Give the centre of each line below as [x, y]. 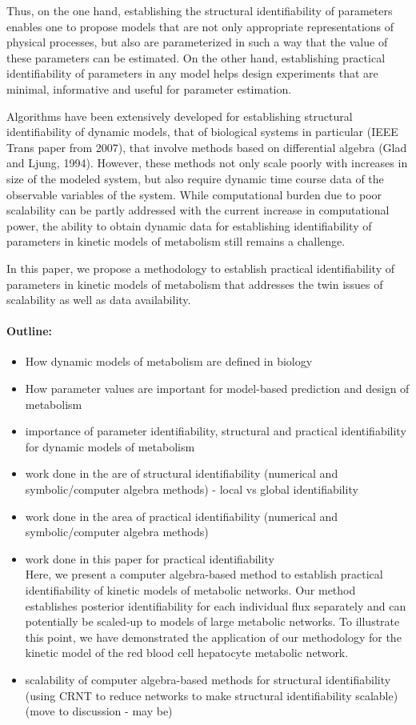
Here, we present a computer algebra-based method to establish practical [204, 574]
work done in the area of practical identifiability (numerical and [182, 516]
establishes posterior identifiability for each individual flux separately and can [216, 605]
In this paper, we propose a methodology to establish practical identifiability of [201, 268]
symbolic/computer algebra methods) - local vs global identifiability [192, 489]
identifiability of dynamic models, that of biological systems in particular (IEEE [202, 132]
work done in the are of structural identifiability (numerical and [182, 473]
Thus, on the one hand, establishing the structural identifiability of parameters [200, 10]
